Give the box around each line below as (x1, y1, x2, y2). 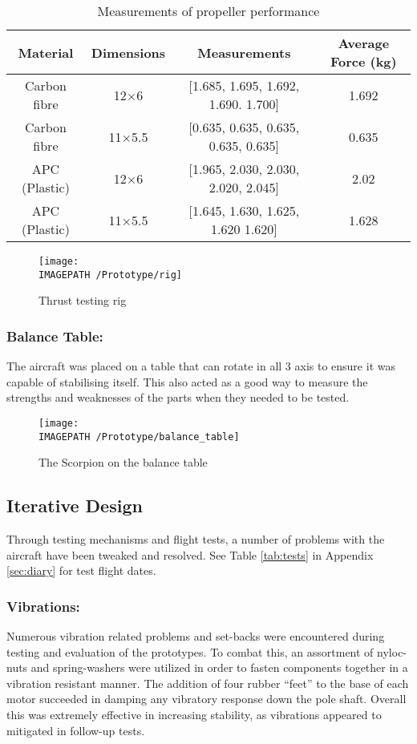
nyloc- (377, 643, 407, 660)
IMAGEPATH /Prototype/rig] (38, 269, 182, 281)
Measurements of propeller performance (97, 2, 320, 20)
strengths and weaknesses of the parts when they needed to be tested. (6, 389, 350, 406)
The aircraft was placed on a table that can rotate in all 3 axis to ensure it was (6, 358, 395, 374)
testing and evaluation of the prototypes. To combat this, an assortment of (6, 643, 374, 660)
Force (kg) (330, 52, 397, 71)
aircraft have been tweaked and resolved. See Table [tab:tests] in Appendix (6, 546, 374, 563)
